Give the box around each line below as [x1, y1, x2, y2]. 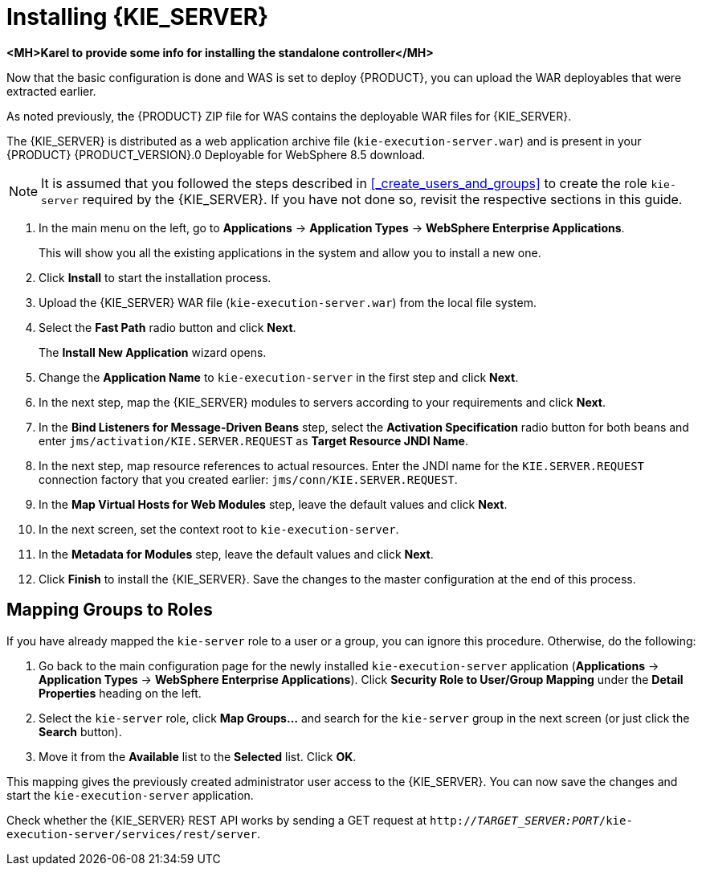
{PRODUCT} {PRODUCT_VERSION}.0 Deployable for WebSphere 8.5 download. [6, 147, 426, 162]
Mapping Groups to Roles [6, 600, 213, 620]
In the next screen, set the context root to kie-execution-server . [39, 522, 399, 536]
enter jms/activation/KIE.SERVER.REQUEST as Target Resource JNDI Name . [39, 433, 468, 448]
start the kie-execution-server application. [6, 788, 254, 802]
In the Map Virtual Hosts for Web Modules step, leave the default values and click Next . [39, 497, 508, 511]
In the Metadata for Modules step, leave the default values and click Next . [39, 547, 434, 561]
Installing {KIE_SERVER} [6, 3, 269, 31]
